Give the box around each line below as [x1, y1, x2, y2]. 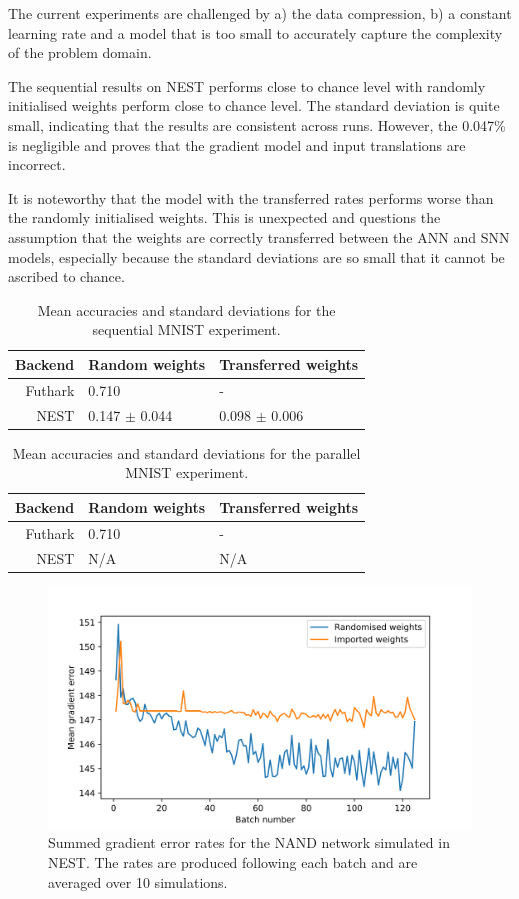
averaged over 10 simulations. [48, 871, 228, 892]
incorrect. [8, 154, 66, 175]
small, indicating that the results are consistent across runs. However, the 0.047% [8, 114, 506, 135]
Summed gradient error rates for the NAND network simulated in [48, 832, 450, 853]
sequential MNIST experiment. [92, 319, 281, 340]
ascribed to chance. [8, 266, 125, 287]
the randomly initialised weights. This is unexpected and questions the [8, 207, 441, 228]
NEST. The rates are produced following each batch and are [48, 852, 418, 873]
